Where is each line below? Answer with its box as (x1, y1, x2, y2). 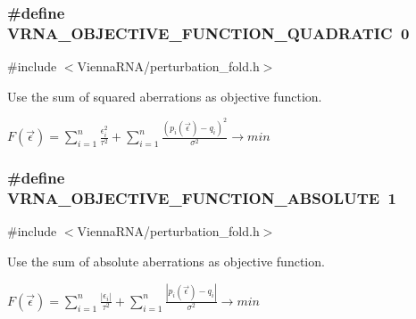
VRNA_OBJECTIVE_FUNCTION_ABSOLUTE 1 (7, 187, 396, 209)
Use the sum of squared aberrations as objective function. (7, 86, 322, 105)
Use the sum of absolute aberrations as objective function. (7, 251, 325, 270)
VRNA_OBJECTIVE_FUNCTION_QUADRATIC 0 (7, 21, 410, 44)
